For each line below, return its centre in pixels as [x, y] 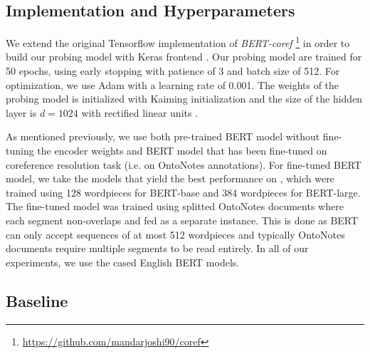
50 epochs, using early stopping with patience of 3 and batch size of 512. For [173, 71]
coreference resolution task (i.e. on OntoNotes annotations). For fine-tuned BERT [184, 164]
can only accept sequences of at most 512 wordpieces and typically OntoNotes [175, 234]
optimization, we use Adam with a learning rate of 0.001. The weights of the [173, 84]
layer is [21, 112]
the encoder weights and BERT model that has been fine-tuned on [182, 151]
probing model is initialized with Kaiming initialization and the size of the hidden [184, 99]
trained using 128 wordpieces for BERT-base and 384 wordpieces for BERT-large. [183, 192]
